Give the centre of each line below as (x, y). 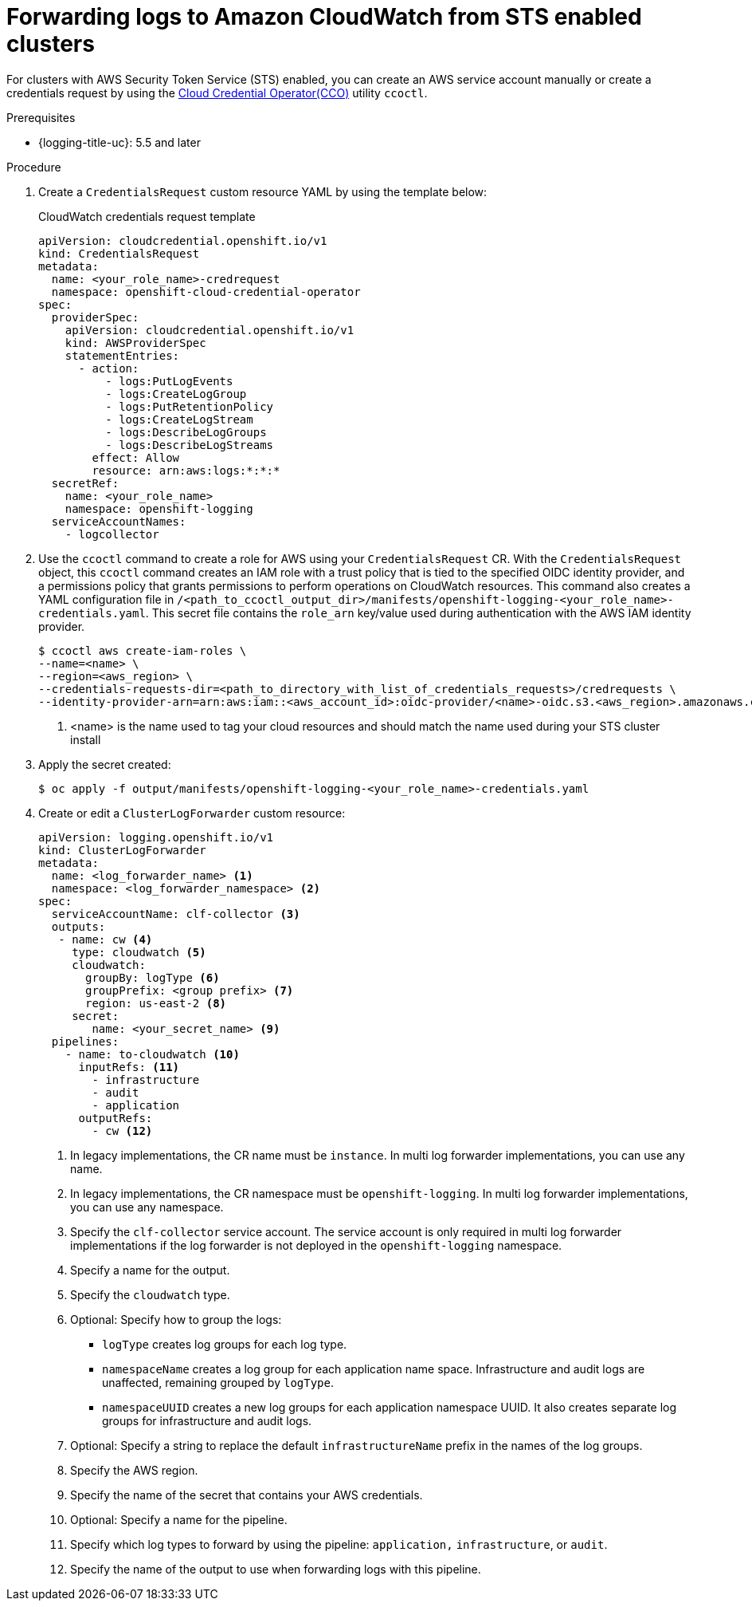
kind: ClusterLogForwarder (122, 850)
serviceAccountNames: (119, 521)
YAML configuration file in (106, 599)
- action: (109, 368)
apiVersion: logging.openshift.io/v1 (156, 837)
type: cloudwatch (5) (139, 952)
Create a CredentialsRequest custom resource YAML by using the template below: (263, 191)
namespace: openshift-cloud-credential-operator (206, 291)
